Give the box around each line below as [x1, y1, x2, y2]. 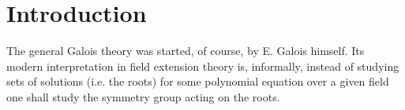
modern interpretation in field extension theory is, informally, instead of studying [6, 57, 399, 74]
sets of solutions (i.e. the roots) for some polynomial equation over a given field [6, 73, 389, 90]
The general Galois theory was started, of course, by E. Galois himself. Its [6, 42, 365, 59]
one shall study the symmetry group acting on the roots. [6, 88, 280, 104]
